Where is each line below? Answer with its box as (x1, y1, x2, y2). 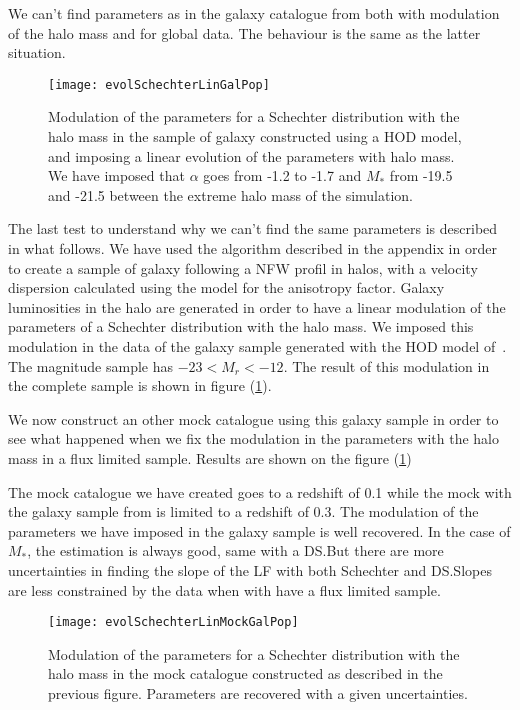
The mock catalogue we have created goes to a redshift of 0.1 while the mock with (8, 481, 512, 502)
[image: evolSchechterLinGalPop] (48, 77, 270, 92)
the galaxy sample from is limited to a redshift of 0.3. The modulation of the (8, 501, 479, 522)
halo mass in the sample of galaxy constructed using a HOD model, (48, 126, 462, 147)
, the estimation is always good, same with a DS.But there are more (27, 540, 444, 561)
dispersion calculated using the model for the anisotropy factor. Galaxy (8, 277, 445, 298)
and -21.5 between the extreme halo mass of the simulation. (48, 184, 414, 205)
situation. (8, 42, 66, 63)
